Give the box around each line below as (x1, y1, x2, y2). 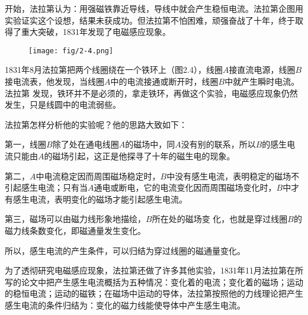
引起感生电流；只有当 (5, 181, 88, 194)
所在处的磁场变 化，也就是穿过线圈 (152, 213, 288, 225)
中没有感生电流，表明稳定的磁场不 (166, 169, 300, 182)
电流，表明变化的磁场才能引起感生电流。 (29, 192, 187, 205)
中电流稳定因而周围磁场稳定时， (36, 169, 161, 182)
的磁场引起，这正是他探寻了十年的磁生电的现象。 (44, 150, 235, 162)
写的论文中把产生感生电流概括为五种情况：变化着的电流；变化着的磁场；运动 (5, 275, 303, 288)
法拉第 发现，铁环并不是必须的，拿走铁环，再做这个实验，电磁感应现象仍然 (5, 86, 298, 99)
